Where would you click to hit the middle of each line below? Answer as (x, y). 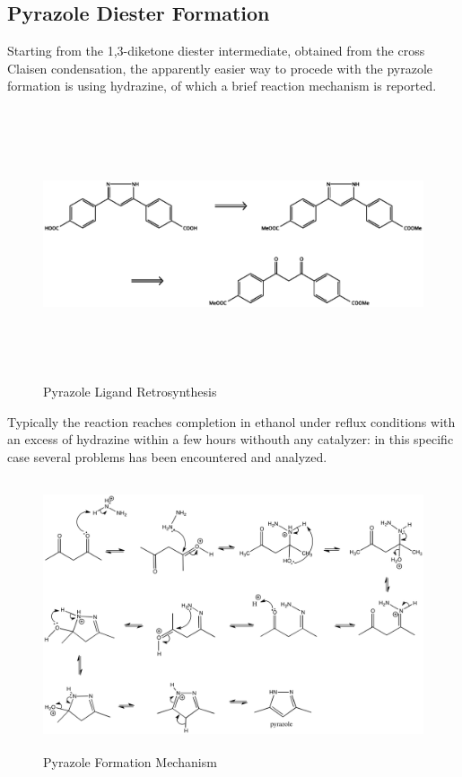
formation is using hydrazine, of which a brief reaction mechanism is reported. (222, 86)
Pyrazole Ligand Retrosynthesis (130, 391)
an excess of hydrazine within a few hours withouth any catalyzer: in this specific (231, 439)
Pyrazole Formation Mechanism (130, 762)
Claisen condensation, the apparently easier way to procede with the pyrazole (220, 68)
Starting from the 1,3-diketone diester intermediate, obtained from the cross (216, 51)
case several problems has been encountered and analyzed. (167, 456)
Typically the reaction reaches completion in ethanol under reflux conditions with (231, 421)
